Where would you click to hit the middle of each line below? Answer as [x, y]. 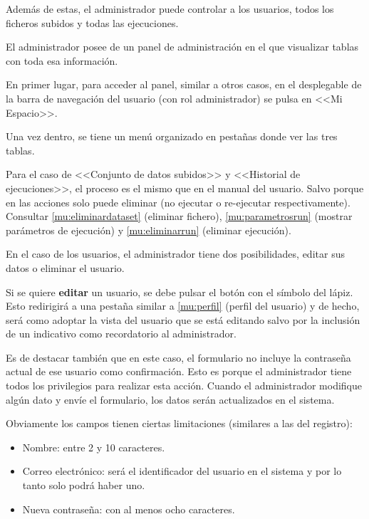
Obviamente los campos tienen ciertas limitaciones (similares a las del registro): [179, 423]
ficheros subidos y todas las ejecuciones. [92, 22]
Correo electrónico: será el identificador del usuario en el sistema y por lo [182, 471]
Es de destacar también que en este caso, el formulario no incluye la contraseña [178, 357]
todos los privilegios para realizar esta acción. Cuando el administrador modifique [184, 386]
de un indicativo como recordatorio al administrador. [121, 334]
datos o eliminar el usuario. [65, 267]
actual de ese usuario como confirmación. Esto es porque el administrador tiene [179, 371]
